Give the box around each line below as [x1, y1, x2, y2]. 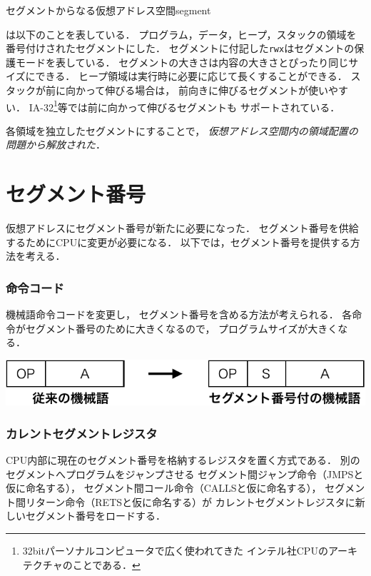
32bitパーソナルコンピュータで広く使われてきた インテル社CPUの [22, 543, 328, 558]
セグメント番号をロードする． [25, 508, 166, 523]
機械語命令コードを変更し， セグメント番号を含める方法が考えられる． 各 [6, 307, 352, 322]
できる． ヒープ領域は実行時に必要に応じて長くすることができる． [35, 69, 347, 84]
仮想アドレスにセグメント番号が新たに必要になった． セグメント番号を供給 [6, 221, 359, 236]
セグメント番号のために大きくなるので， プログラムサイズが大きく [25, 320, 338, 335]
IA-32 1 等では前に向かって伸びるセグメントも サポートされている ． [29, 97, 340, 114]
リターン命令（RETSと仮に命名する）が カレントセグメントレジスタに [25, 494, 355, 509]
